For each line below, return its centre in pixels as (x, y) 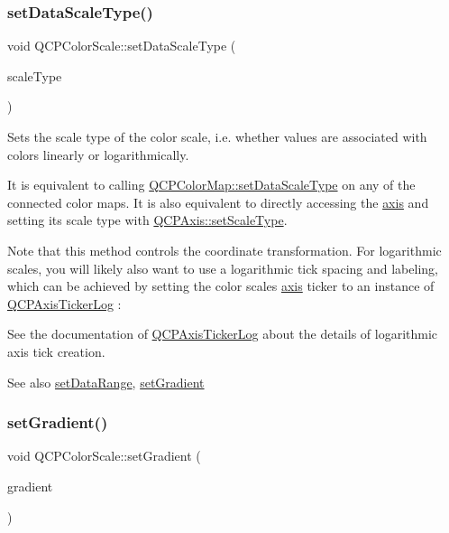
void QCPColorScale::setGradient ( (104, 456)
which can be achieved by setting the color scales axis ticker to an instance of (221, 286)
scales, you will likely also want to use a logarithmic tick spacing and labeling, (223, 268)
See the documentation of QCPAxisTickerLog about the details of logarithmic (223, 334)
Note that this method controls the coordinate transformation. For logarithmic (224, 250)
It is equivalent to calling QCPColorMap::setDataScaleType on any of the (211, 185)
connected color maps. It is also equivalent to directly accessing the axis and (218, 202)
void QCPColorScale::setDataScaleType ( (122, 46)
